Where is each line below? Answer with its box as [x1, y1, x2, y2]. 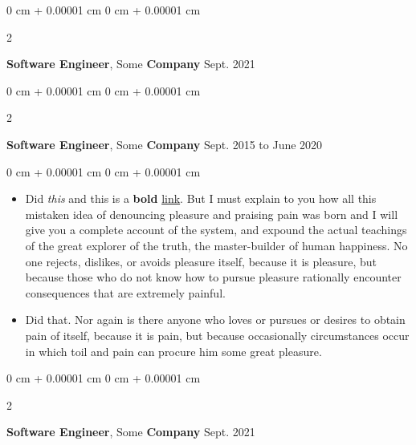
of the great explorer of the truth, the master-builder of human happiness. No [25, 237, 408, 253]
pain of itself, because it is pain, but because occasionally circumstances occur [25, 326, 410, 343]
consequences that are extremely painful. [25, 284, 226, 301]
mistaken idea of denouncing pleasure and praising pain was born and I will [25, 205, 398, 222]
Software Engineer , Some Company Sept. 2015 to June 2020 [6, 136, 323, 152]
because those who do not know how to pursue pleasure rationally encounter [25, 269, 402, 285]
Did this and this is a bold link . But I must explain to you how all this [25, 190, 377, 207]
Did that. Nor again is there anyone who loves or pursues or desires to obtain [25, 311, 406, 328]
